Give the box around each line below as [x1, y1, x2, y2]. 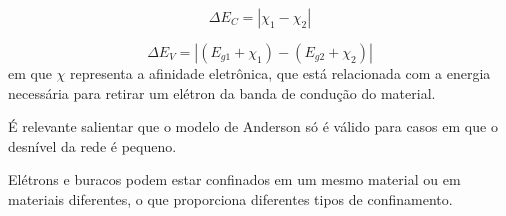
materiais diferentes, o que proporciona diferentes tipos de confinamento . [8, 188, 453, 209]
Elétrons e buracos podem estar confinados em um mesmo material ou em [8, 169, 461, 190]
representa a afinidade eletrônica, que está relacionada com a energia [70, 63, 491, 83]
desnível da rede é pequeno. [8, 135, 177, 156]
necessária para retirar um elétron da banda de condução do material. [8, 82, 436, 103]
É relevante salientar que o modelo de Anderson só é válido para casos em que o [8, 116, 498, 137]
